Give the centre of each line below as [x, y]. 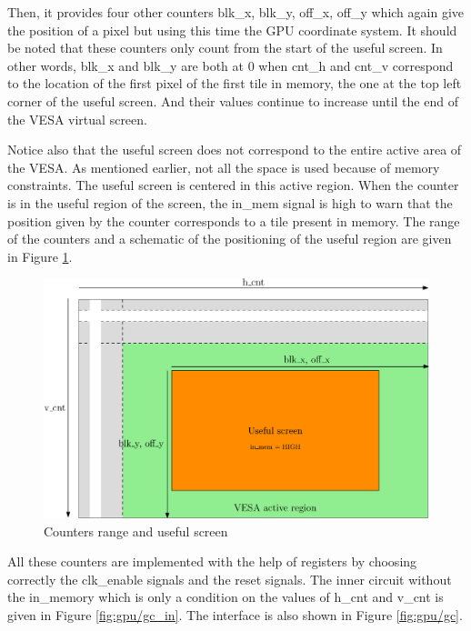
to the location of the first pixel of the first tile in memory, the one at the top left [235, 83]
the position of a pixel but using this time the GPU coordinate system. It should [232, 30]
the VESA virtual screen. [77, 119]
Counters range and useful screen [136, 531]
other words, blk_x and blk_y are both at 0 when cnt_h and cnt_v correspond [230, 65]
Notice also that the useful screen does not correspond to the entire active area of [235, 150]
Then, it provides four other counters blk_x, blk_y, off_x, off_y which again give [236, 12]
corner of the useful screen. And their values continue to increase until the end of [233, 100]
